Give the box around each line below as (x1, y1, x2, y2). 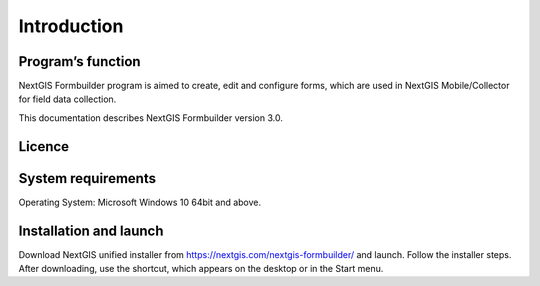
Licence (18, 138, 70, 155)
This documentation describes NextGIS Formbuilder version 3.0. (18, 111, 284, 124)
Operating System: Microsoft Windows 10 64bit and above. (18, 196, 262, 208)
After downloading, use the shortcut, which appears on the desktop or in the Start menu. (18, 263, 384, 275)
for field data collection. (18, 93, 117, 105)
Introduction (18, 15, 124, 37)
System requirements (18, 170, 157, 187)
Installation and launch (18, 222, 164, 239)
